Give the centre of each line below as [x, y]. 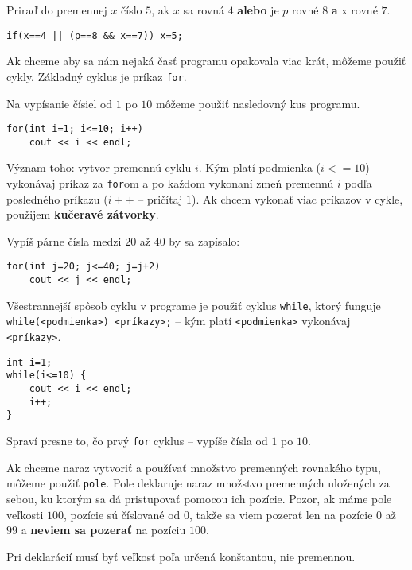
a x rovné [354, 10]
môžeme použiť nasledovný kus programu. [258, 103]
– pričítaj [160, 198]
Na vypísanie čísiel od [60, 103]
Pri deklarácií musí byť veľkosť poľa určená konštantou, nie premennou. [181, 556]
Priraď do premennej [57, 10]
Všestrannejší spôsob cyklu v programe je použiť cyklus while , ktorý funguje [194, 305]
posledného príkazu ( [57, 198]
